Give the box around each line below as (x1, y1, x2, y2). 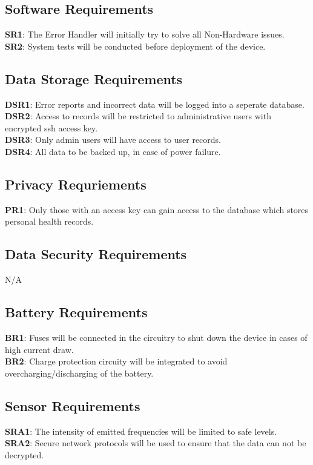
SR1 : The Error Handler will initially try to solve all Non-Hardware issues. (5, 28, 285, 41)
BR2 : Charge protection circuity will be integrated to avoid (5, 355, 228, 368)
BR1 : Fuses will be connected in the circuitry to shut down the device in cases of (5, 331, 308, 343)
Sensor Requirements (5, 396, 140, 415)
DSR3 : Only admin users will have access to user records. (5, 133, 222, 146)
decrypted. (5, 448, 44, 461)
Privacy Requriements (5, 174, 147, 193)
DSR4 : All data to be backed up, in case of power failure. (5, 145, 221, 157)
